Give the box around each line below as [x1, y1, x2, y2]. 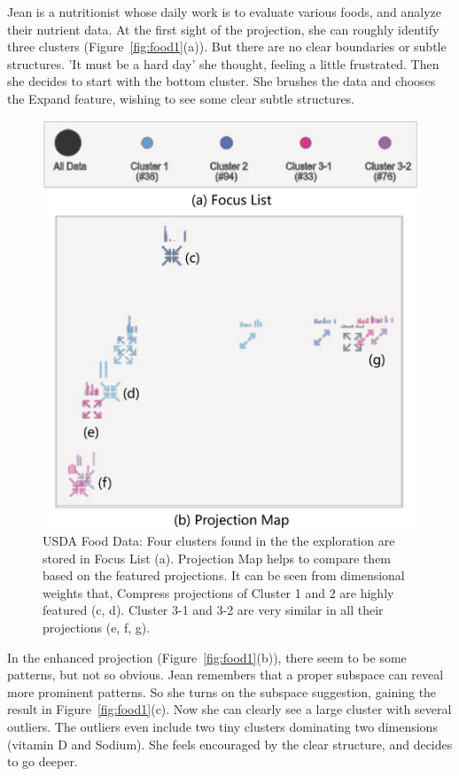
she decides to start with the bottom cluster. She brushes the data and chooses [7, 72, 436, 90]
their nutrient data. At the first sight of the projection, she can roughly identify [7, 19, 440, 38]
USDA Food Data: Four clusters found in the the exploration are [43, 532, 395, 550]
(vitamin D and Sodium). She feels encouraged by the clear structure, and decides [7, 734, 453, 753]
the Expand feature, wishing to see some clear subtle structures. [7, 89, 355, 107]
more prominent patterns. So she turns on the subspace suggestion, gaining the [7, 682, 437, 701]
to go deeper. [7, 752, 78, 771]
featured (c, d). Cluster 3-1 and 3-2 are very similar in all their [43, 601, 384, 619]
